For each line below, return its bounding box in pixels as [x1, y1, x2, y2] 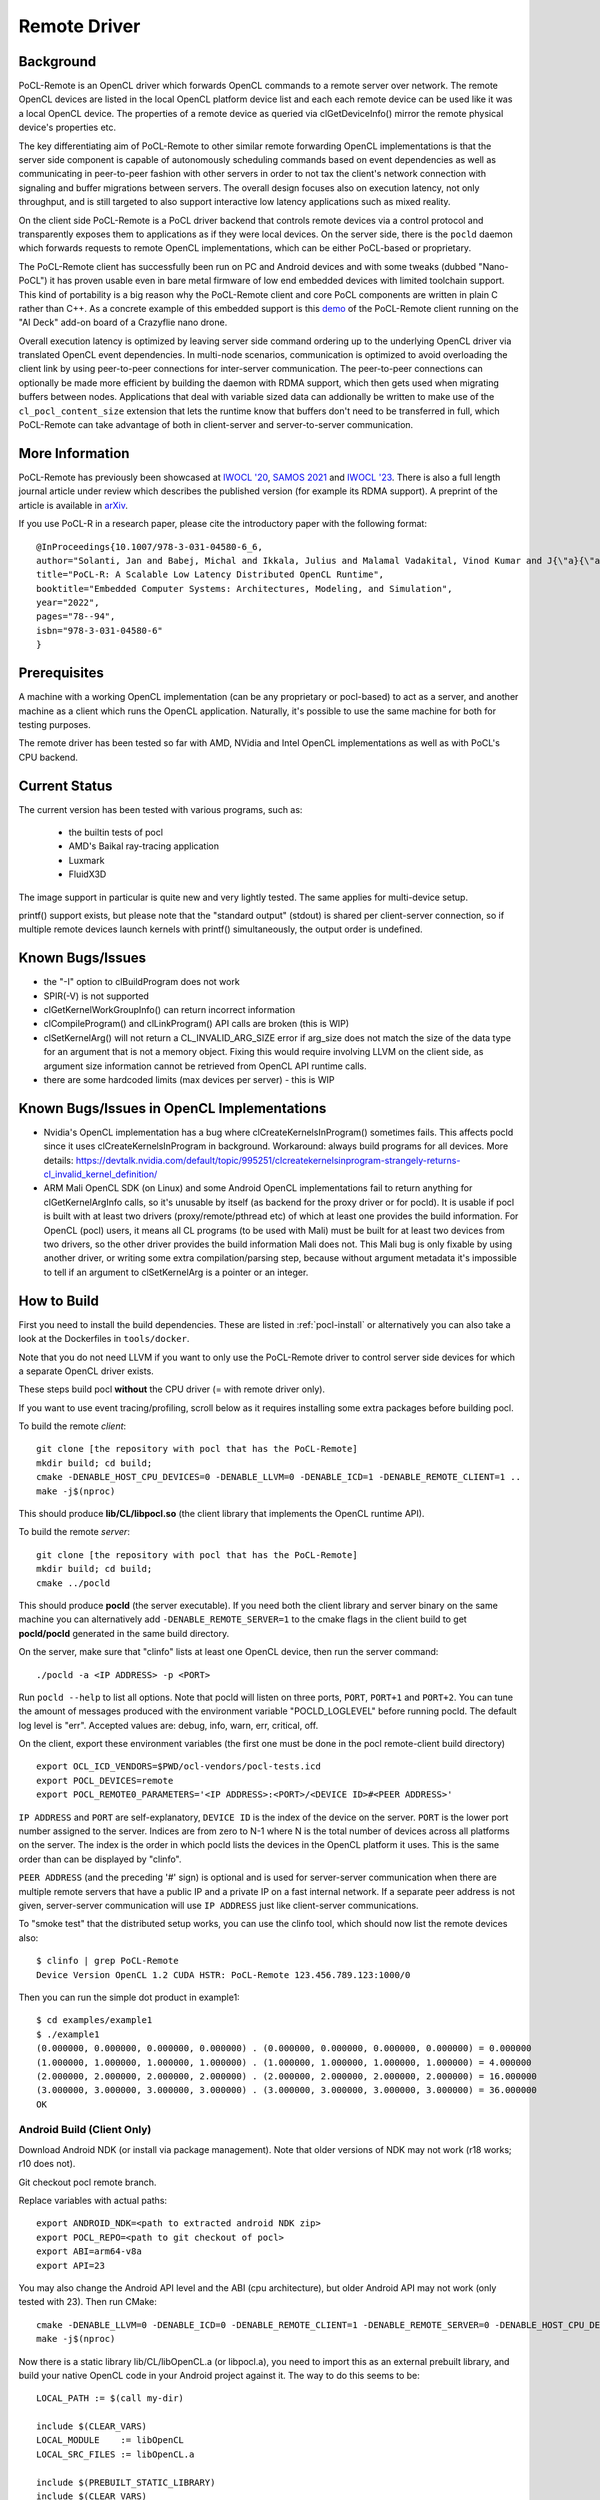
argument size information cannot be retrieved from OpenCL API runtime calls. [43, 1060, 367, 1072]
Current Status [18, 777, 113, 794]
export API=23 [36, 2260, 105, 2271]
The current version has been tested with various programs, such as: [18, 803, 303, 815]
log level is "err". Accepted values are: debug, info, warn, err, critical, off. [18, 1719, 319, 1731]
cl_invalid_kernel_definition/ [43, 1168, 158, 1180]
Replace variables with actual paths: [18, 2195, 168, 2206]
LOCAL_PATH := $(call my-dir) [36, 2393, 185, 2404]
